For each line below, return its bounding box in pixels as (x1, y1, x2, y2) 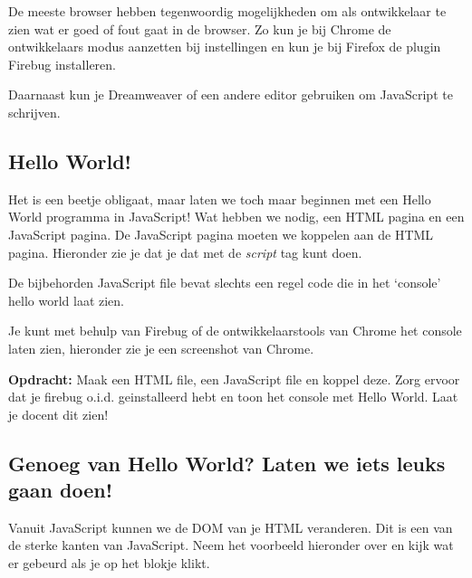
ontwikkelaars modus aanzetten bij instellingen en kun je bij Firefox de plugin (8, 37, 441, 56)
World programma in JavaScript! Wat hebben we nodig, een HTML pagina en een (8, 207, 465, 226)
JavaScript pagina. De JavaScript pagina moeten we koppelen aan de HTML (8, 224, 434, 243)
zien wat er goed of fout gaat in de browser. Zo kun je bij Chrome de (8, 19, 391, 38)
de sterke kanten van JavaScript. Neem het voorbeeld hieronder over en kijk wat (8, 535, 454, 554)
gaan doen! (8, 476, 113, 504)
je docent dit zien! (8, 404, 109, 423)
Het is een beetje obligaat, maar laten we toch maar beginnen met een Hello (8, 189, 431, 208)
